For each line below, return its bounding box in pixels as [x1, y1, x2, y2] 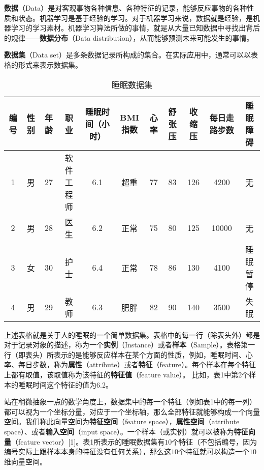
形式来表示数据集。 [18, 59, 82, 70]
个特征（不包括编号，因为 [172, 436, 257, 447]
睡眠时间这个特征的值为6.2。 [18, 379, 113, 390]
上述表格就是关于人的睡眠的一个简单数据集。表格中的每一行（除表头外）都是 [4, 329, 260, 340]
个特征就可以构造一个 [178, 446, 249, 457]
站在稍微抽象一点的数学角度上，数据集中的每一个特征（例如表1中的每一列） [4, 396, 256, 407]
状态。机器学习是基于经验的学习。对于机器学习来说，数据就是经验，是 [18, 12, 253, 23]
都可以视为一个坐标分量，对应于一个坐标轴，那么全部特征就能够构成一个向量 [4, 406, 260, 417]
